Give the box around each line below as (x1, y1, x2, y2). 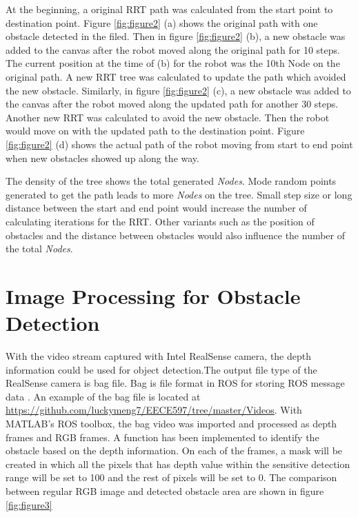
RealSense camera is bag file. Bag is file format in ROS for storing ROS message (6, 376, 345, 390)
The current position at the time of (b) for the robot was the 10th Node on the (6, 56, 340, 70)
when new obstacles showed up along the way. (6, 150, 199, 165)
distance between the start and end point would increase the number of (6, 201, 307, 215)
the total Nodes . (6, 241, 73, 256)
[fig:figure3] (6, 497, 52, 511)
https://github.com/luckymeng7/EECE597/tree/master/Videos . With (6, 403, 302, 417)
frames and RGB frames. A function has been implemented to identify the (6, 429, 319, 444)
